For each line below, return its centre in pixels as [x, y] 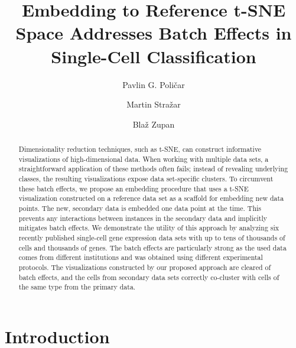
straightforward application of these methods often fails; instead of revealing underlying [153, 169]
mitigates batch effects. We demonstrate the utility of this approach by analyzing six [149, 228]
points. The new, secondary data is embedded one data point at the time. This [140, 208]
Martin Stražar [154, 104]
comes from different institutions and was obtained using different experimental [141, 257]
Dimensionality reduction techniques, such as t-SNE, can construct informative [140, 149]
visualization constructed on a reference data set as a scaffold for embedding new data [151, 198]
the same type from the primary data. [77, 287]
